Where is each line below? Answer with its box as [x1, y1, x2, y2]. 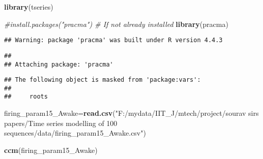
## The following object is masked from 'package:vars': [4, 76, 201, 84]
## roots [4, 93, 48, 101]
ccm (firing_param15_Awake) [4, 144, 98, 155]
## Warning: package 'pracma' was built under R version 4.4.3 [4, 37, 223, 44]
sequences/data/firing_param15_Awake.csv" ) [4, 128, 146, 138]
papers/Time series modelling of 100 [4, 117, 118, 128]
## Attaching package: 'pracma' [4, 60, 113, 68]
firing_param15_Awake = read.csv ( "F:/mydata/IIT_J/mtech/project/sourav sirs [4, 108, 259, 118]
